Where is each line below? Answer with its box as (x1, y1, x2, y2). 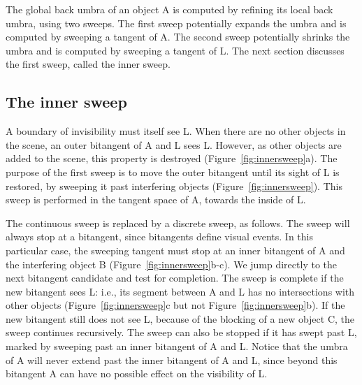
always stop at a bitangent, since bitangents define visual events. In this (6, 229, 313, 244)
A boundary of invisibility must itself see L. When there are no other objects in (6, 124, 346, 138)
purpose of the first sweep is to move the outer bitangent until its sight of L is (6, 164, 340, 179)
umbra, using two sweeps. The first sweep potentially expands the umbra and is (6, 15, 347, 30)
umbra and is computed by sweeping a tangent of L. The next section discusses (6, 43, 345, 57)
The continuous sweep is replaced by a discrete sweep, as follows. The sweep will (6, 215, 350, 230)
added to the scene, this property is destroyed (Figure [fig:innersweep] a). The (6, 151, 338, 166)
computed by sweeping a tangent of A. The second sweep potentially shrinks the (6, 29, 350, 44)
